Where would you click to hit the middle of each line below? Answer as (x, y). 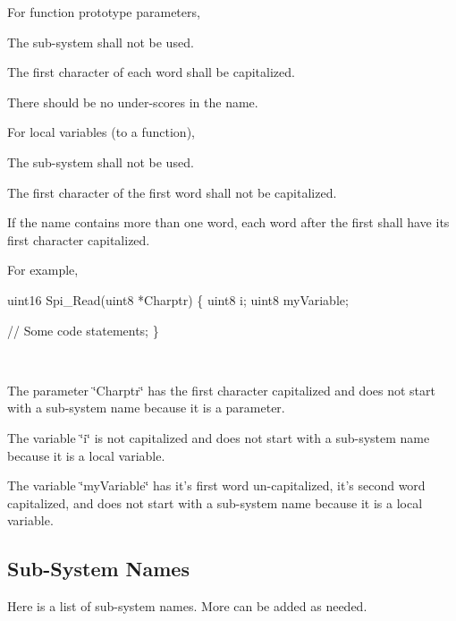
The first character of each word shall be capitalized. (151, 72)
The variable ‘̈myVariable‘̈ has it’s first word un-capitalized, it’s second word (216, 485)
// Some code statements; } (83, 330)
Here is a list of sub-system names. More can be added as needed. (187, 606)
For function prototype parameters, (104, 12)
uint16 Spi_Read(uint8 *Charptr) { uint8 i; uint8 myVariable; (178, 299)
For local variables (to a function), (101, 132)
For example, (43, 270)
